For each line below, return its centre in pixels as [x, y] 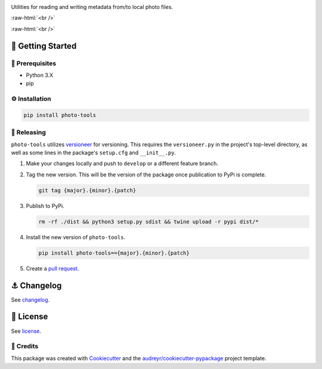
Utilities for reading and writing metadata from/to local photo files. [92, 7]
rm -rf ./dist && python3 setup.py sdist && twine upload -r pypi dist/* [148, 221]
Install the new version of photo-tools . [75, 237]
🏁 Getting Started [44, 46]
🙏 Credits [25, 346]
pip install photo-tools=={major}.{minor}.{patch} [114, 253]
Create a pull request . [52, 268]
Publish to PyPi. [45, 206]
